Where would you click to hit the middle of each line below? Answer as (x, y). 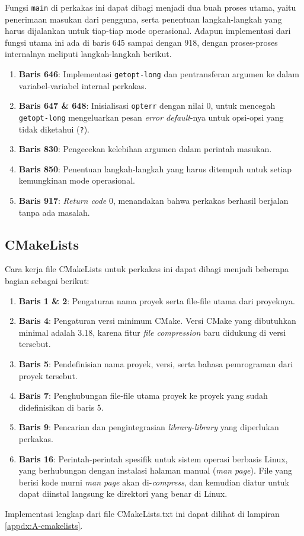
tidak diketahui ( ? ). (54, 129)
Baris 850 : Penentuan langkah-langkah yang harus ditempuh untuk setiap (155, 168)
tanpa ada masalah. (54, 212)
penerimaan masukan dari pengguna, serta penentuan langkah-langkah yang (143, 19)
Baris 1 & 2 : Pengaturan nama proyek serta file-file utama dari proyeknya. (157, 300)
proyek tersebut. (48, 375)
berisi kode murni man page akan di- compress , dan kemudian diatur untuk (154, 482)
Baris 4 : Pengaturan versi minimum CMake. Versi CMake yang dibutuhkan (157, 321)
